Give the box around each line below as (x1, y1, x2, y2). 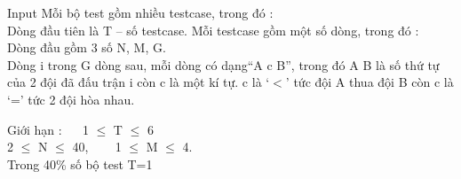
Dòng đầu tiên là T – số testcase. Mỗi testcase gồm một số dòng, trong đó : (7, 20, 419, 39)
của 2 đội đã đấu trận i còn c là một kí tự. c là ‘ (7, 73, 270, 91)
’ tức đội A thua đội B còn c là (285, 73, 454, 91)
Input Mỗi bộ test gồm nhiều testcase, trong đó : (7, 4, 274, 21)
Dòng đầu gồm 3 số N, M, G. (7, 38, 166, 57)
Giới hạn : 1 (7, 120, 89, 138)
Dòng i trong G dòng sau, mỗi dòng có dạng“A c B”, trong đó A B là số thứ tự (7, 55, 440, 74)
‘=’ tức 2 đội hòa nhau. (7, 89, 135, 108)
